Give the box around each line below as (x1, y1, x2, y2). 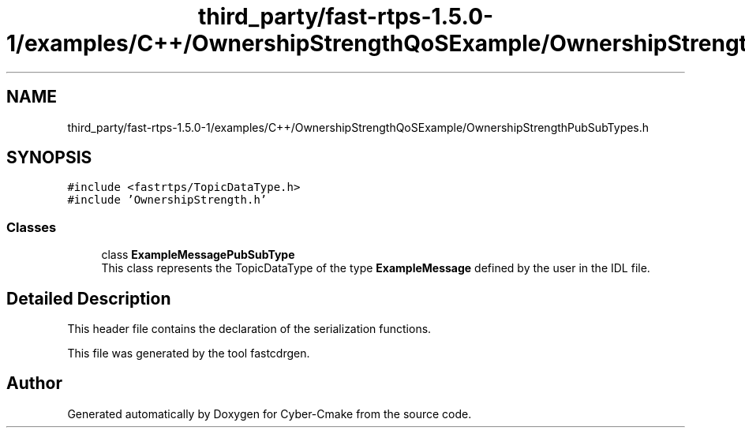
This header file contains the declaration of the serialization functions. (67, 322, 432, 336)
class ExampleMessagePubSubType (101, 248, 295, 262)
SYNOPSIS (6, 148, 92, 168)
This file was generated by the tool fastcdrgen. (67, 346, 310, 361)
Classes (6, 219, 57, 235)
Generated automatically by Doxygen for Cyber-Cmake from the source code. (67, 406, 472, 421)
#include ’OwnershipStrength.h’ (67, 193, 268, 207)
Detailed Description (6, 288, 171, 309)
